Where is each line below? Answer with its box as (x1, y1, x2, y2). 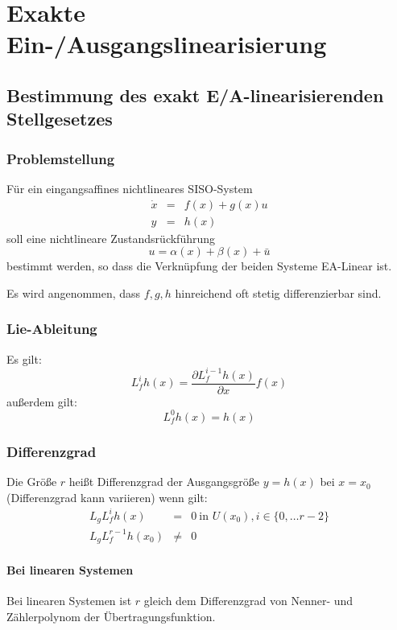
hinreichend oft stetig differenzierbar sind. (175, 284, 382, 301)
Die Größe (6, 473, 57, 490)
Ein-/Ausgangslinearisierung (6, 27, 327, 60)
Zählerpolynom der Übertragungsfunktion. (6, 607, 216, 624)
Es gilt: (6, 350, 42, 367)
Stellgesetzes (6, 106, 113, 131)
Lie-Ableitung (6, 319, 97, 339)
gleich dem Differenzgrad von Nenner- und (143, 592, 354, 609)
